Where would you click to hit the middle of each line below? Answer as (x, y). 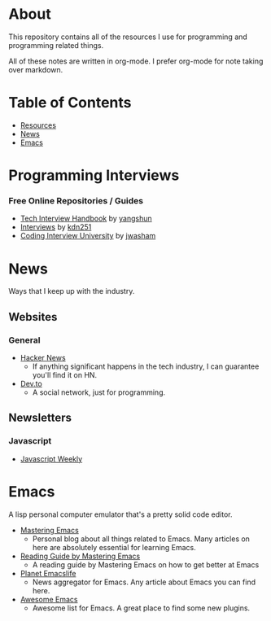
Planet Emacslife (48, 573)
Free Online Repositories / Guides (76, 200)
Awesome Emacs (49, 599)
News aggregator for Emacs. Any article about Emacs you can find (144, 582)
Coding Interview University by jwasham (88, 236)
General (24, 340)
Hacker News (43, 357)
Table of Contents (70, 103)
